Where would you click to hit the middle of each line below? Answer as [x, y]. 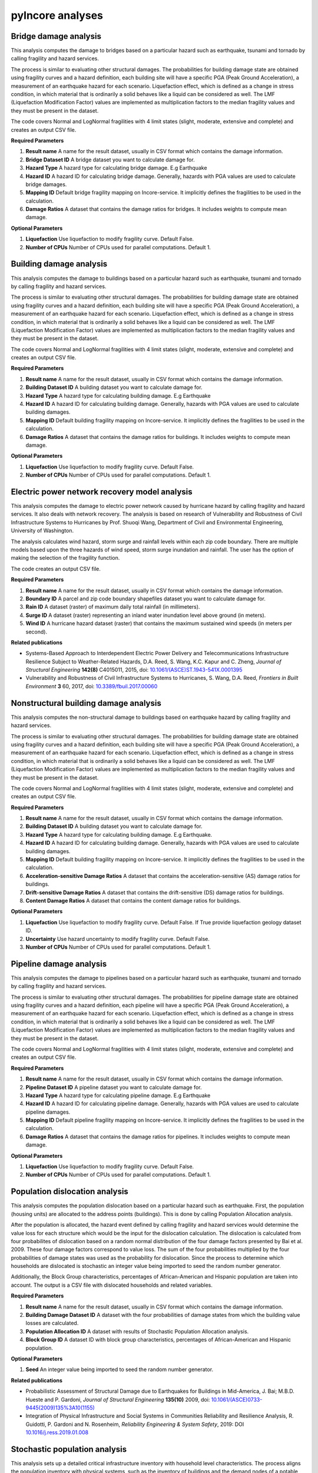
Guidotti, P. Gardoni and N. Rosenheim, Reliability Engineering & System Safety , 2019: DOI [135, 1424]
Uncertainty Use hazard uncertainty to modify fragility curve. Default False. [118, 939]
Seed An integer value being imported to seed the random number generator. [120, 1369]
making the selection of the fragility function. [65, 558]
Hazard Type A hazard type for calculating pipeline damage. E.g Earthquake [118, 1095]
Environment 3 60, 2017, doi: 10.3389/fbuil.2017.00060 [92, 686]
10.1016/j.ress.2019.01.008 [57, 1432]
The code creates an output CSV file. [56, 569]
